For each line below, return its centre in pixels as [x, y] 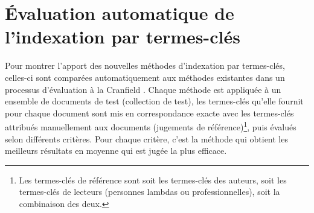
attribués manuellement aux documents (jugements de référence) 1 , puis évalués [151, 126]
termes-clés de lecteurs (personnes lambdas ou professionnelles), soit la [149, 192]
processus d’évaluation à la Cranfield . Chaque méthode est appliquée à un [143, 89]
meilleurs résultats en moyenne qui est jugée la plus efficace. [116, 151]
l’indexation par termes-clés [123, 37]
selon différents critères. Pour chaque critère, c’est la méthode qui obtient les [146, 138]
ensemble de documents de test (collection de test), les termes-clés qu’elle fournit [154, 101]
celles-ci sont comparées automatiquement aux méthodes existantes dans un [145, 77]
